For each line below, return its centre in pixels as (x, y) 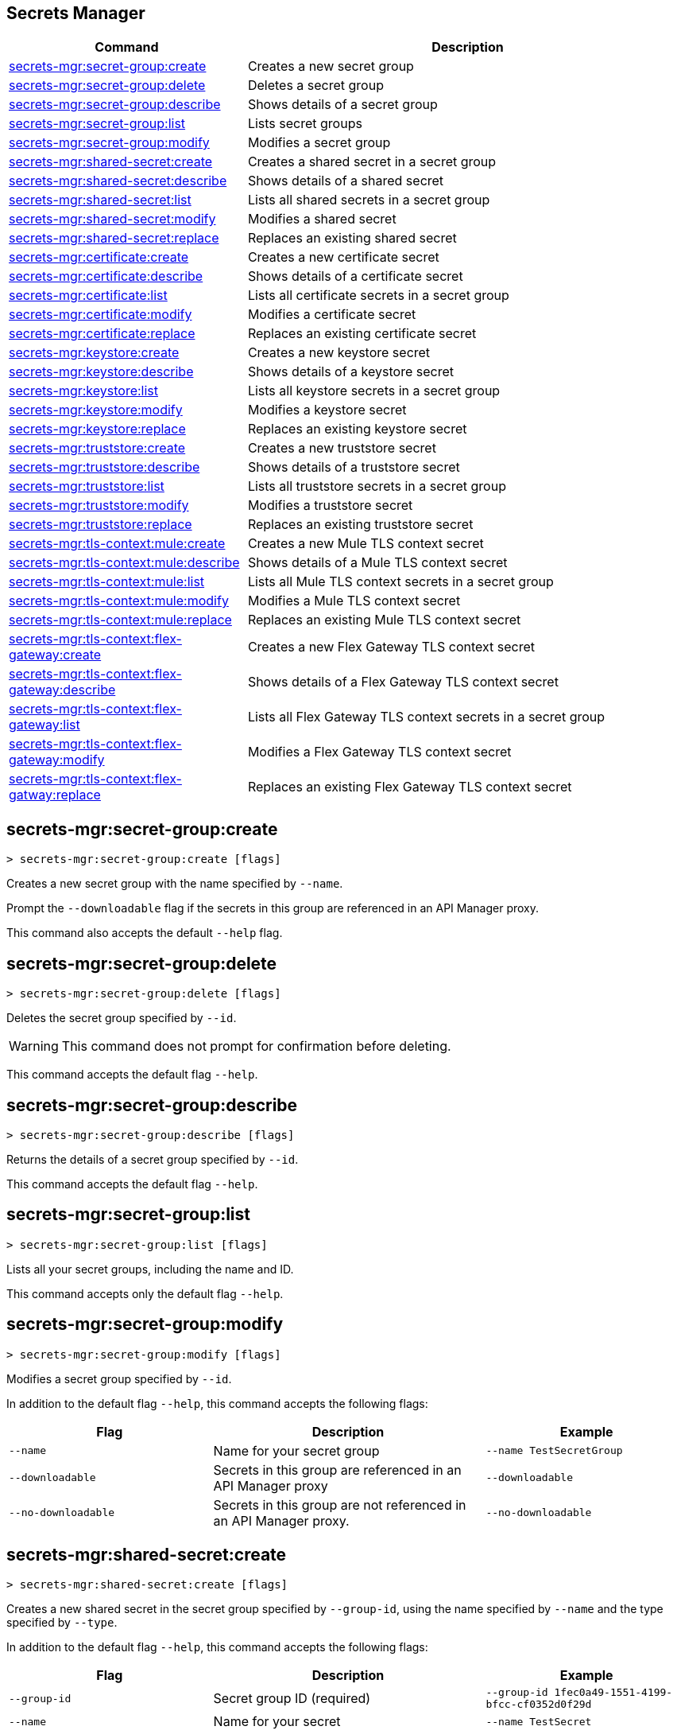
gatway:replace (55, 795)
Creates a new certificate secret (343, 257)
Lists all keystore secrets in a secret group (374, 391)
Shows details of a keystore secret (350, 372)
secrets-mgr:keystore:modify (96, 410)
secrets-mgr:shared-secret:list (100, 200)
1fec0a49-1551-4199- (613, 1693)
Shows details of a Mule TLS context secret (377, 563)
